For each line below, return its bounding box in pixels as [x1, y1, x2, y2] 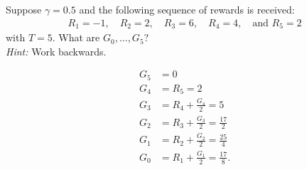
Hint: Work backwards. [6, 43, 107, 58]
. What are [52, 30, 100, 45]
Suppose [6, 2, 42, 16]
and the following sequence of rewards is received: [79, 2, 295, 16]
